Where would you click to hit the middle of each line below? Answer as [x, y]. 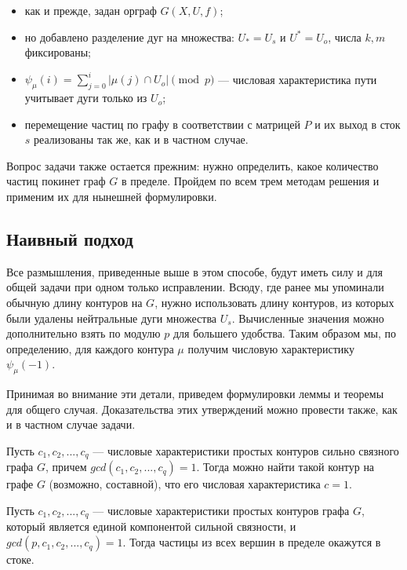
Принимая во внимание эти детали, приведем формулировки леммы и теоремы [195, 394]
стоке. [20, 559]
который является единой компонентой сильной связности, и [151, 526]
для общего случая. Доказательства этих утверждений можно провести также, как [202, 409]
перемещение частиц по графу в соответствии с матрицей [162, 124]
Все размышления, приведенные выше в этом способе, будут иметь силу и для [195, 271]
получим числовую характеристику [271, 348]
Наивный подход [70, 239]
